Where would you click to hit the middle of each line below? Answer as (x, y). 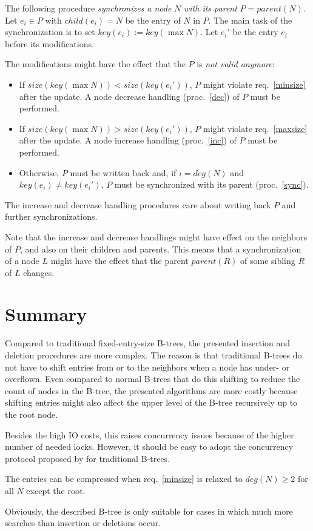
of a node (22, 261)
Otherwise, (39, 172)
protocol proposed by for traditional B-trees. (88, 458)
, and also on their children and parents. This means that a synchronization (160, 249)
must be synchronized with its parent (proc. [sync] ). (211, 184)
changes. (39, 272)
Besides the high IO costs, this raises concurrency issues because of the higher (150, 434)
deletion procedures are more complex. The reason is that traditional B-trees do (153, 355)
